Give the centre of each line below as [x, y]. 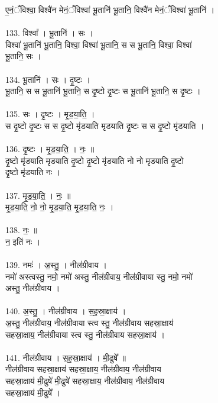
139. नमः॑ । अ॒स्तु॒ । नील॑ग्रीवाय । [56, 265]
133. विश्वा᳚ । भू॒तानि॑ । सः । [49, 33]
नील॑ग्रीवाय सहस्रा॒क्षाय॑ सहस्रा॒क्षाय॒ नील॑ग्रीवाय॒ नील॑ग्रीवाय [83, 369]
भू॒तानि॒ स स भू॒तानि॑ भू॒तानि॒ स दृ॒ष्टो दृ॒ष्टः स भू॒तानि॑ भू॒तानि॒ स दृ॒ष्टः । [103, 91]
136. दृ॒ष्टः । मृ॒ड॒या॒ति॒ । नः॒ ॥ [50, 149]
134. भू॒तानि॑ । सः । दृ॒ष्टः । [48, 79]
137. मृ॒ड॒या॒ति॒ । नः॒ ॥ [38, 195]
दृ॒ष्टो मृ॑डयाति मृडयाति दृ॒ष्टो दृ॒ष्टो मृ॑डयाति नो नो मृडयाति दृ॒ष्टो [95, 160]
